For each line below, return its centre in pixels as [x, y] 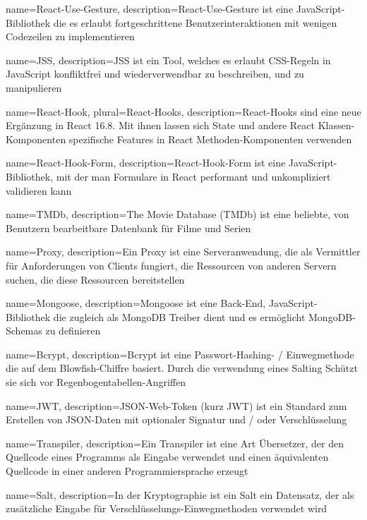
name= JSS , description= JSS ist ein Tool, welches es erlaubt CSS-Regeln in [168, 60]
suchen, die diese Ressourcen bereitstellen [95, 279]
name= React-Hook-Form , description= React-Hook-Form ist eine [146, 163]
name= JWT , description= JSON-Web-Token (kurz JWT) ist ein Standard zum [176, 405]
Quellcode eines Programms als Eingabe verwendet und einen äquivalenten [167, 457]
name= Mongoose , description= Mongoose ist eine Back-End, [136, 303]
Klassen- [336, 125]
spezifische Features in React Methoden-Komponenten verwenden [210, 139]
